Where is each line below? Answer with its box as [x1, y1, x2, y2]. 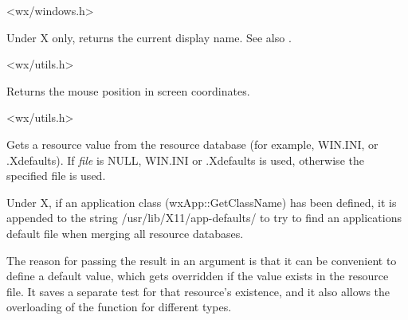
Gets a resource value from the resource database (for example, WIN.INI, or [6, 135, 379, 152]
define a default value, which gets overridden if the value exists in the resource [6, 267, 389, 284]
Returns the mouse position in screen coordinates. [6, 82, 250, 99]
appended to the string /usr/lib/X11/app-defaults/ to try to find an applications [6, 209, 402, 226]
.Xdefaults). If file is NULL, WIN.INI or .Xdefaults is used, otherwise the [6, 151, 364, 168]
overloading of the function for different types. [6, 299, 232, 315]
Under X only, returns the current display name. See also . [6, 29, 292, 45]
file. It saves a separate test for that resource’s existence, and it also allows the [6, 283, 390, 299]
